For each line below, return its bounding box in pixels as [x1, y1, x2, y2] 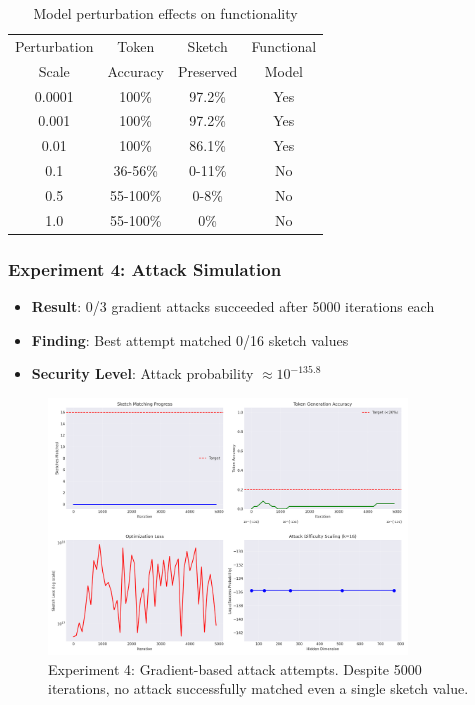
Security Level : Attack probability [31, 363, 254, 384]
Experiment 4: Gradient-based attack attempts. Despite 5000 [48, 658, 422, 679]
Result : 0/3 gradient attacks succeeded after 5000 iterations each [31, 296, 435, 317]
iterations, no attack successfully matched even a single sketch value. [48, 678, 469, 699]
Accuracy [107, 60, 164, 81]
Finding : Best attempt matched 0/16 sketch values [31, 329, 349, 350]
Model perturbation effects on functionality [33, 3, 298, 23]
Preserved [177, 60, 238, 81]
